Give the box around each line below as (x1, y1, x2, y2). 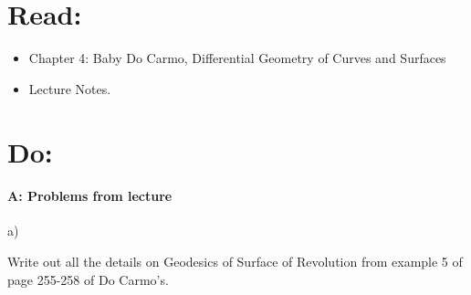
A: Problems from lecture (7, 186, 173, 205)
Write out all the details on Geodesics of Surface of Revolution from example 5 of (7, 252, 463, 271)
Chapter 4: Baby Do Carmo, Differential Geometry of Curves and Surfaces (28, 48, 446, 68)
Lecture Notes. (28, 79, 111, 98)
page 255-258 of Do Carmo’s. (7, 269, 169, 289)
